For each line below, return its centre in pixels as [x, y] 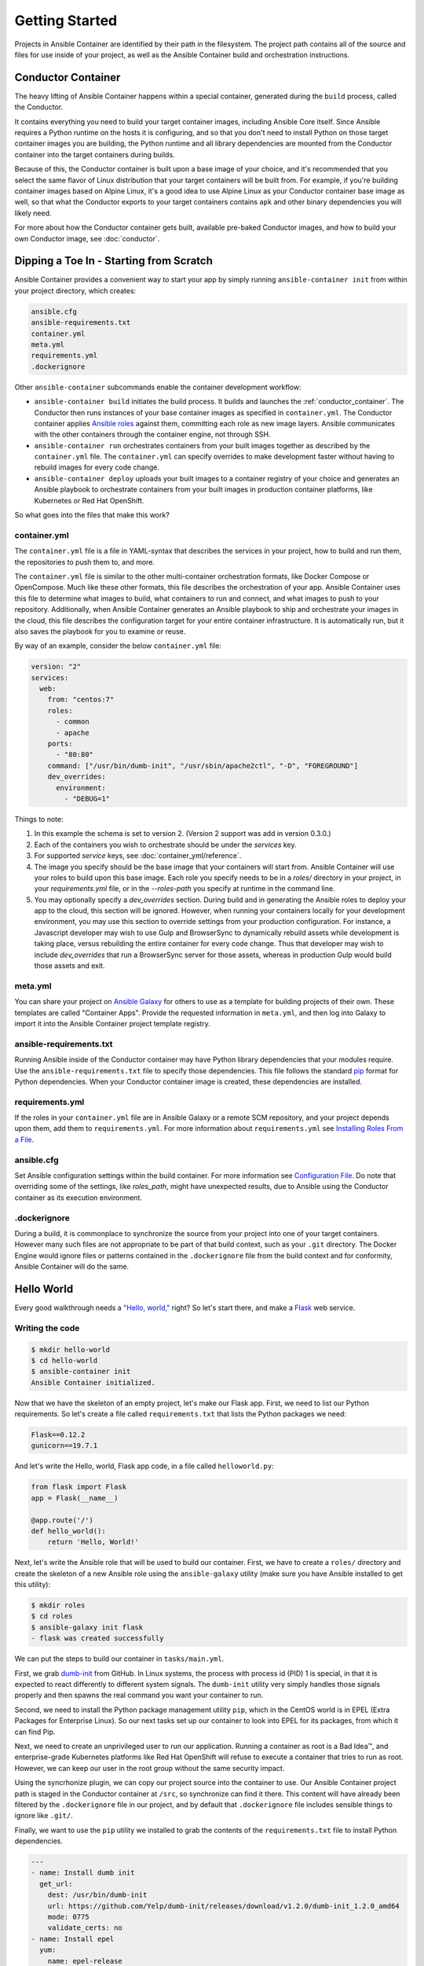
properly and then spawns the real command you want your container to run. [139, 1695]
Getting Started [66, 20]
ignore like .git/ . [44, 1816]
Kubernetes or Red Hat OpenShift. [89, 500]
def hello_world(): [68, 1531]
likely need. [33, 213]
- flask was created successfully [97, 1638]
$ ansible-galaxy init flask [87, 1627]
